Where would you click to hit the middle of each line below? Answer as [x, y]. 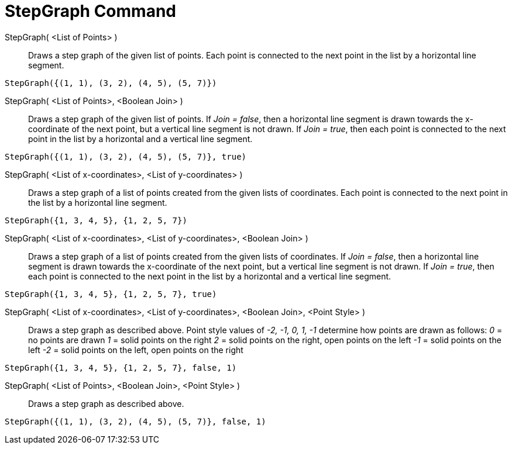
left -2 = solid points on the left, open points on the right [136, 350]
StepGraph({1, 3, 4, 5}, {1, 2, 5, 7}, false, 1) [121, 367]
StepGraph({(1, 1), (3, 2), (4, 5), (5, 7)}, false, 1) [135, 421]
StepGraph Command [90, 11]
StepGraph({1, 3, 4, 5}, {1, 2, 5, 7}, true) [111, 294]
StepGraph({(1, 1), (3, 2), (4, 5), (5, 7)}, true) [126, 156]
